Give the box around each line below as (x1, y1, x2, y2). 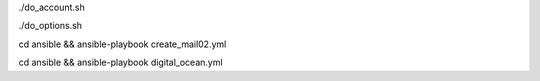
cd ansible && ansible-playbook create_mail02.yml (18, 38, 227, 50)
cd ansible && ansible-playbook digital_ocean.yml (18, 56, 224, 69)
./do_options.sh (18, 20, 83, 32)
